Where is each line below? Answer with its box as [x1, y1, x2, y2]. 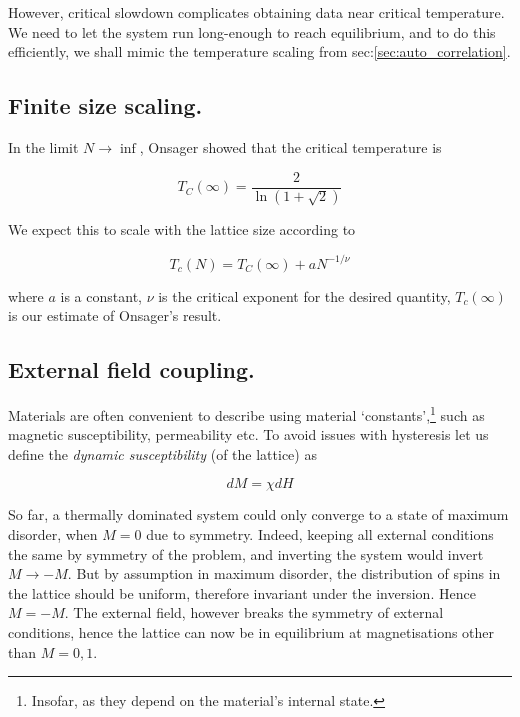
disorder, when [8, 524, 98, 544]
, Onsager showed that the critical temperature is [139, 136, 442, 157]
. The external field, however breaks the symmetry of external [64, 602, 444, 623]
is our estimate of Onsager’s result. [8, 305, 222, 326]
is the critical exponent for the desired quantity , [158, 285, 451, 306]
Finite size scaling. [8, 90, 203, 121]
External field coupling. [8, 354, 255, 385]
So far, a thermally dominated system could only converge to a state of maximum [8, 504, 509, 525]
